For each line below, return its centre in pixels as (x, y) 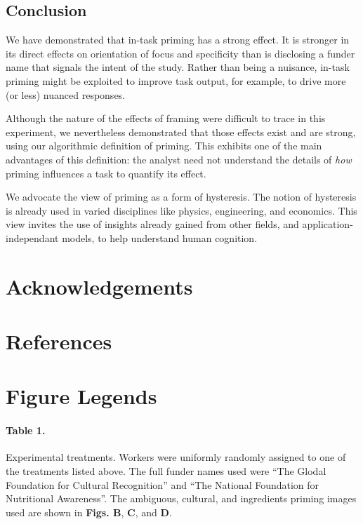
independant (32, 237)
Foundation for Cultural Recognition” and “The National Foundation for (163, 484)
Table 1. (26, 430)
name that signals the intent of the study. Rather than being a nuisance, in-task (178, 67)
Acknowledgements (99, 286)
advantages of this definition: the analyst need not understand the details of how (179, 159)
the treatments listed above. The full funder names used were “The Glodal (166, 471)
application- (328, 224)
